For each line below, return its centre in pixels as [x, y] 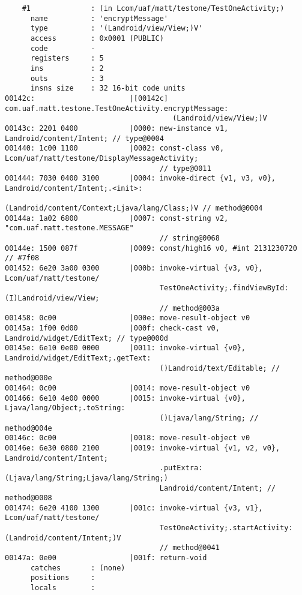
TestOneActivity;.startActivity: [226, 528]
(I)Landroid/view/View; [52, 298]
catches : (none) [78, 568]
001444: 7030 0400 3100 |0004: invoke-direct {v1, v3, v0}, [140, 178]
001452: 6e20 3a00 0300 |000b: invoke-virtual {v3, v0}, [134, 268]
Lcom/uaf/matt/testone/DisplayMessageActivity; [102, 158]
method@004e [29, 428]
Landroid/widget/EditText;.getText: [78, 358]
